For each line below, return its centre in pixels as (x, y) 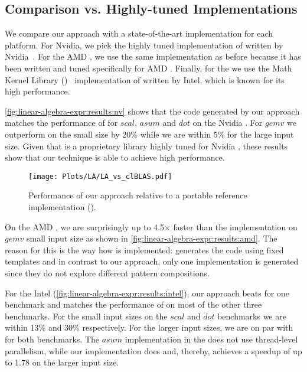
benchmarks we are (252, 316)
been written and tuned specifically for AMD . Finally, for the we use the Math (148, 68)
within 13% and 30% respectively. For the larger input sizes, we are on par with (149, 327)
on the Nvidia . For (228, 123)
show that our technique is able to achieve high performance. (115, 157)
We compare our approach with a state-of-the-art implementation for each (139, 33)
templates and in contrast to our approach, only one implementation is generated (152, 261)
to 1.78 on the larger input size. (62, 362)
